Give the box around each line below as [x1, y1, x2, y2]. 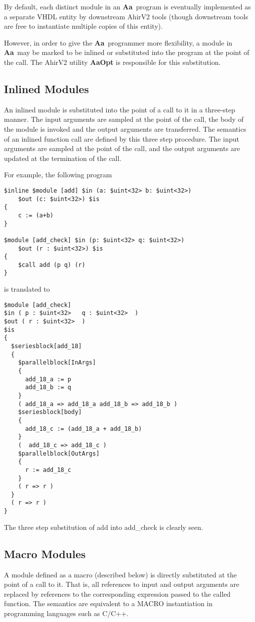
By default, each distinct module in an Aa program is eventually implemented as [4, 1, 251, 11]
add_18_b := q [25, 384, 72, 391]
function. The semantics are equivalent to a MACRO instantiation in [4, 598, 213, 609]
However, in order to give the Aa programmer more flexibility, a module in [4, 37, 233, 48]
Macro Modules [4, 546, 86, 561]
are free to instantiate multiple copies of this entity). [4, 21, 163, 31]
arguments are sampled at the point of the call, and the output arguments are [4, 143, 240, 154]
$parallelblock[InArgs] [18, 359, 96, 366]
